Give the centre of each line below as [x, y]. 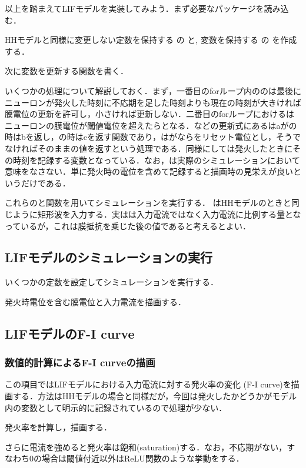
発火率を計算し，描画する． [58, 427]
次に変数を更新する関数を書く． [66, 71]
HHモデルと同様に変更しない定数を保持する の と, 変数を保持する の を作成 [151, 40]
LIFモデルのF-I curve [70, 333]
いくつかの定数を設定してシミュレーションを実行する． [112, 282]
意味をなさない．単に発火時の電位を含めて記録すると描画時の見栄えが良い [149, 171]
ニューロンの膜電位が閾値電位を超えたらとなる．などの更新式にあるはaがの [151, 125]
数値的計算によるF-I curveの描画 [80, 362]
